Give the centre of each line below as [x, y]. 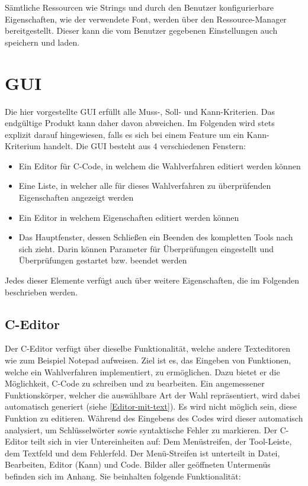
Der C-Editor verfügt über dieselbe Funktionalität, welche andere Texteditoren [147, 348]
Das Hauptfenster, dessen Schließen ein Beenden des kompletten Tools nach [156, 237]
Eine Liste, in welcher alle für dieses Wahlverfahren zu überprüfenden [145, 186]
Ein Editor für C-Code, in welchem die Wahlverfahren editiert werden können [160, 165]
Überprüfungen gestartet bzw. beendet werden [103, 260]
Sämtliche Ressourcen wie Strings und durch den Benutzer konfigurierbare [139, 7]
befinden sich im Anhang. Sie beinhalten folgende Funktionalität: [123, 476]
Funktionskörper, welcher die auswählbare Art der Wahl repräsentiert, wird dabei [153, 395]
